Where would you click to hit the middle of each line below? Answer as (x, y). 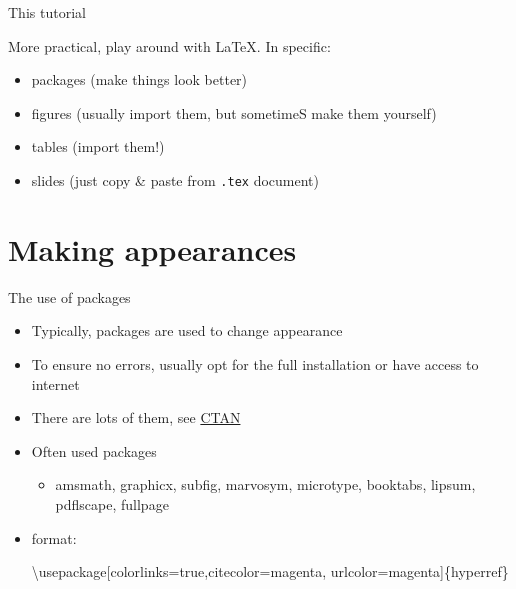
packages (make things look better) (139, 79)
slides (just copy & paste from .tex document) (175, 179)
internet (55, 383)
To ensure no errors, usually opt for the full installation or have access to (255, 363)
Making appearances (152, 248)
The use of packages (69, 296)
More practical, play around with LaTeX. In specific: (169, 45)
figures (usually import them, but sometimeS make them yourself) (234, 112)
